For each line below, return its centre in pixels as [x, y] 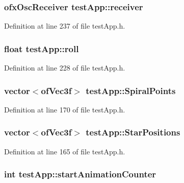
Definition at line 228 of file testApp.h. [65, 68]
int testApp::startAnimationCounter [80, 174]
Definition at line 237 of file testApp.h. [65, 26]
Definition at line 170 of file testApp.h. [65, 109]
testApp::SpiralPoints [131, 90]
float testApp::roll [42, 48]
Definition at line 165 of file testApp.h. [65, 151]
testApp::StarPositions [133, 132]
